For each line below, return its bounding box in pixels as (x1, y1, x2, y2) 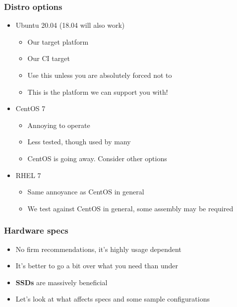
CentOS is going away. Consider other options (27, 153, 167, 163)
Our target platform (27, 36, 89, 47)
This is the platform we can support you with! (27, 86, 168, 97)
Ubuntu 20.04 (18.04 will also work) (15, 20, 125, 30)
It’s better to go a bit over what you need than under (15, 260, 178, 271)
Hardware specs (4, 224, 68, 237)
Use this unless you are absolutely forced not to (27, 70, 172, 80)
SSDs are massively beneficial (15, 277, 108, 287)
